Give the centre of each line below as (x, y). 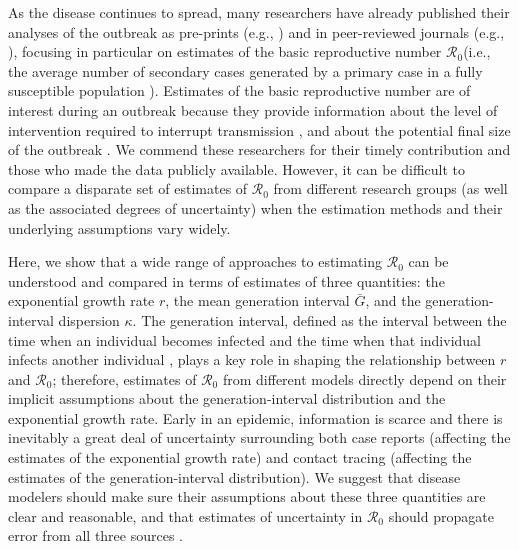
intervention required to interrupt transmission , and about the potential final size (259, 129)
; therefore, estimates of (124, 378)
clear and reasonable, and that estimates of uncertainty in (185, 515)
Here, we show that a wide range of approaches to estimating (195, 261)
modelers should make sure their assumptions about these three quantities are (247, 496)
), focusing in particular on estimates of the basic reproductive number (225, 51)
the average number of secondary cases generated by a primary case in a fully (245, 70)
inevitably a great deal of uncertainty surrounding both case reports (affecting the (259, 437)
